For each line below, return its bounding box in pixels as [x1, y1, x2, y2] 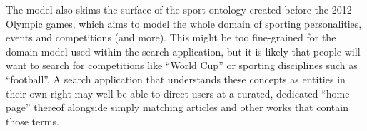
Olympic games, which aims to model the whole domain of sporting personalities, [6, 16, 362, 31]
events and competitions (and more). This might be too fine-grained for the [6, 30, 336, 45]
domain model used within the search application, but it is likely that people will [6, 43, 361, 58]
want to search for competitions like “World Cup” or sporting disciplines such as [6, 58, 358, 73]
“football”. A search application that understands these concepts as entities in [6, 71, 346, 86]
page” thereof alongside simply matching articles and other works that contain [6, 100, 348, 115]
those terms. [6, 113, 59, 128]
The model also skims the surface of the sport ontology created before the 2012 [6, 2, 352, 16]
